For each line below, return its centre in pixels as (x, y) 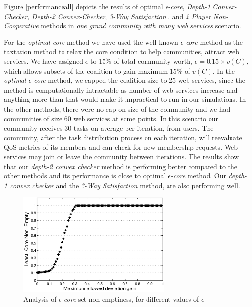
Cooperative (21, 26)
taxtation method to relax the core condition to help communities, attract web (122, 51)
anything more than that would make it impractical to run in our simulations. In (125, 99)
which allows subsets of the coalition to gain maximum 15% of (97, 70)
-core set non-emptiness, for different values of (130, 298)
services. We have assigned (44, 61)
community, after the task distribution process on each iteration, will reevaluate (123, 137)
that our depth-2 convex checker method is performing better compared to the (121, 166)
